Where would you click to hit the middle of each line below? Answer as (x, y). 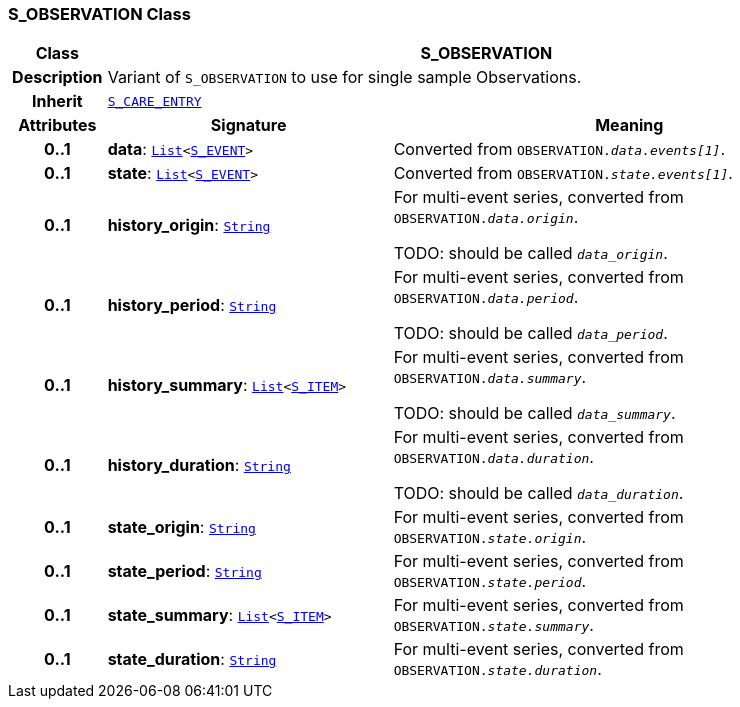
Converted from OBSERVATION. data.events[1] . (559, 149)
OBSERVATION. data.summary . (490, 377)
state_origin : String (181, 527)
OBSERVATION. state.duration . (497, 669)
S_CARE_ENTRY (154, 101)
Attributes (57, 125)
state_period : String (184, 571)
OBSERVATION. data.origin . (486, 217)
